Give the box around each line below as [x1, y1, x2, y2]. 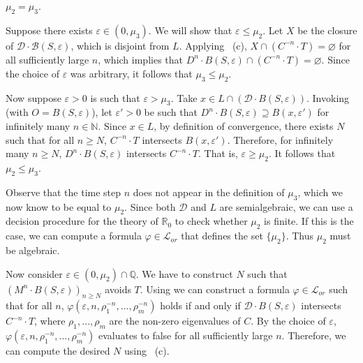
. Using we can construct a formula [140, 281, 290, 296]
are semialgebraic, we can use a [219, 199, 353, 214]
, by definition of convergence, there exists [154, 118, 334, 133]
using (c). [124, 343, 170, 358]
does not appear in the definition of [133, 184, 285, 199]
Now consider [6, 266, 63, 281]
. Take [170, 90, 198, 105]
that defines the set [181, 228, 263, 243]
